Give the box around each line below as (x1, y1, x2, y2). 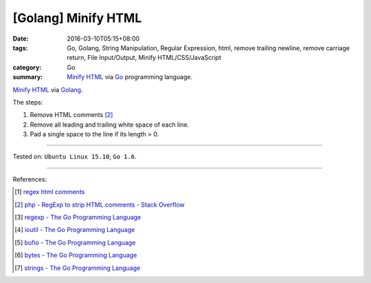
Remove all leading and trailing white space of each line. (30, 120, 190, 129)
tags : (12, 43, 28, 52)
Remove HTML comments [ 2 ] (30, 111, 113, 119)
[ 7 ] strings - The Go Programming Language (14, 264, 141, 272)
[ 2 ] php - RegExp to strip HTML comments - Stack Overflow (14, 200, 185, 209)
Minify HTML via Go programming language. (67, 73, 192, 81)
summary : (12, 73, 43, 81)
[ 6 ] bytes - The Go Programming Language (14, 251, 137, 260)
